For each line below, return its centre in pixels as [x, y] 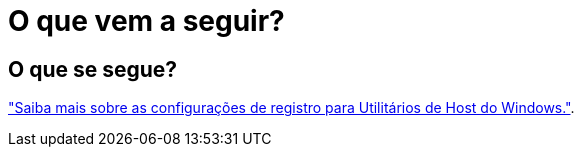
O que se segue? [93, 69]
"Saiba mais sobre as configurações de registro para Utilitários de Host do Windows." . [291, 108]
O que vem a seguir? [146, 21]
